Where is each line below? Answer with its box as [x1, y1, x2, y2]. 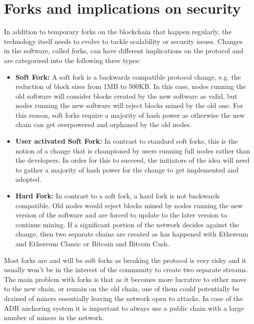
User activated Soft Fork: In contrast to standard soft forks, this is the [15, 136, 238, 146]
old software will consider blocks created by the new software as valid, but [15, 90, 237, 101]
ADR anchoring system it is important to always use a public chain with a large [4, 302, 244, 313]
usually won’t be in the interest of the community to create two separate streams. [4, 264, 248, 275]
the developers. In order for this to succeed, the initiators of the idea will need [15, 155, 250, 165]
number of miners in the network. [4, 312, 105, 323]
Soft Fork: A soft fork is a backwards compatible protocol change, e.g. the [15, 71, 241, 82]
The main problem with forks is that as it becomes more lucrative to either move [4, 274, 247, 284]
